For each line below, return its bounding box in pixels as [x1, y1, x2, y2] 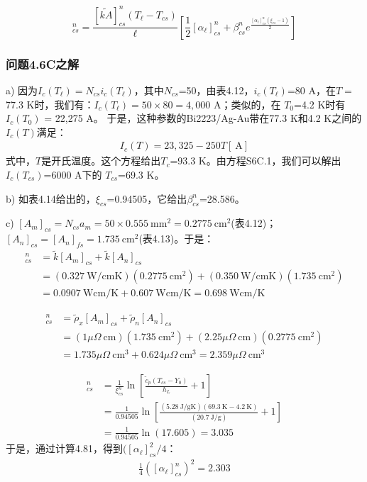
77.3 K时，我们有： [6, 96, 94, 111]
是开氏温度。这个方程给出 [41, 153, 161, 168]
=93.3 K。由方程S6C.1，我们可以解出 [170, 153, 341, 168]
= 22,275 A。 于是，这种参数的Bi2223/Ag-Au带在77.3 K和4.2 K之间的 [44, 111, 362, 125]
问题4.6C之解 [6, 55, 80, 72]
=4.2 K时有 [294, 96, 346, 111]
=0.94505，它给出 [106, 191, 187, 206]
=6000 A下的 [43, 167, 102, 181]
